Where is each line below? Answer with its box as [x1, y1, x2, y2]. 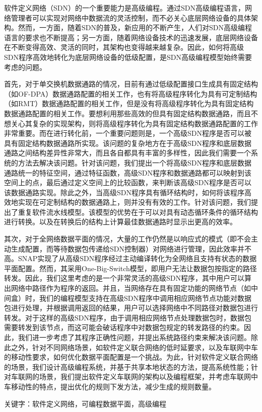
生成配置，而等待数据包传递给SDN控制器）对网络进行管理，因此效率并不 [11, 243, 251, 254]
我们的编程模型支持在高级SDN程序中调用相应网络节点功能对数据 [39, 292, 251, 303]
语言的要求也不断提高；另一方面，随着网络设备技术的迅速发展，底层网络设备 [4, 32, 258, 42]
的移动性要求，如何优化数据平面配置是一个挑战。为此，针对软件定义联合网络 [4, 352, 258, 362]
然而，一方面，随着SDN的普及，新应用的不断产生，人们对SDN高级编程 [18, 22, 252, 33]
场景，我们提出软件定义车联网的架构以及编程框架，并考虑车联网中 [39, 371, 258, 382]
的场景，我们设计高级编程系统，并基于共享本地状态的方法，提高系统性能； [4, 361, 251, 372]
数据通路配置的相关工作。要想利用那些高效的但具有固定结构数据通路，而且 [4, 108, 251, 118]
